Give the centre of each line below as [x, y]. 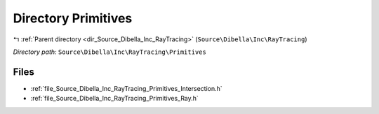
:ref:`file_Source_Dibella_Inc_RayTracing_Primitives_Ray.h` [115, 99]
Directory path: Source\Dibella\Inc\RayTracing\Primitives [109, 52]
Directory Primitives [73, 18]
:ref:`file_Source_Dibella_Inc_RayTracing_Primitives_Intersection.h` [126, 88]
